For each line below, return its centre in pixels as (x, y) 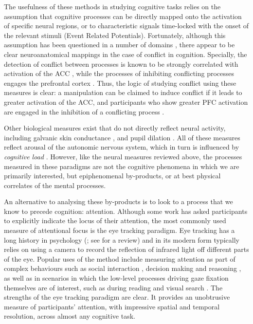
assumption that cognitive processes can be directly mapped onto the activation (123, 16)
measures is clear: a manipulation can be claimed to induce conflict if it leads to (123, 92)
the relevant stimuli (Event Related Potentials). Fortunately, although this (115, 35)
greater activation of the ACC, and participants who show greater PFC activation (126, 102)
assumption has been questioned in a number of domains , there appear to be (119, 45)
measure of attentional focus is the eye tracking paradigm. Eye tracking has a (119, 230)
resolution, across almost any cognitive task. (70, 316)
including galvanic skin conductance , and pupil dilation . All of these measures (122, 137)
